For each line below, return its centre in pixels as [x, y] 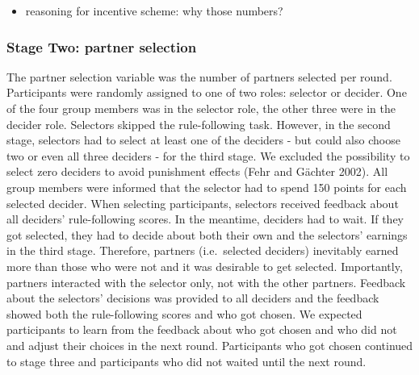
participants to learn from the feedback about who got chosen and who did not [202, 329]
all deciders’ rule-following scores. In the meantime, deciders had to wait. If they [205, 219]
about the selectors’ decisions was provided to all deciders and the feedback [193, 298]
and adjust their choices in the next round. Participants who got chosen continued [210, 345]
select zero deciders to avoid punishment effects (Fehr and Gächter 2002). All [197, 171]
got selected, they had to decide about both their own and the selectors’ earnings [207, 234]
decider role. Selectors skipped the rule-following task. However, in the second [199, 124]
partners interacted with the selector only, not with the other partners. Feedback [206, 282]
